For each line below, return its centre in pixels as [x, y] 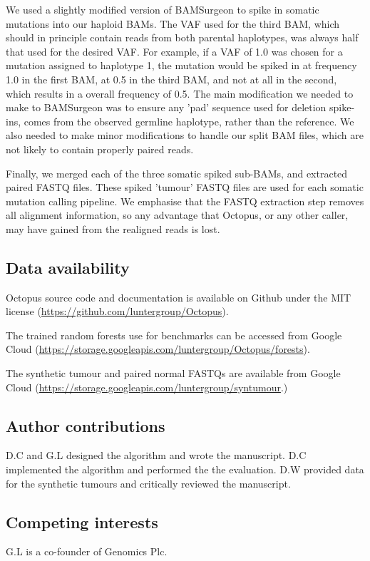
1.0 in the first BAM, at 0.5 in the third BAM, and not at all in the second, [171, 79]
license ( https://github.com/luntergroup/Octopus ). [117, 311]
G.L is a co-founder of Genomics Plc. [87, 551]
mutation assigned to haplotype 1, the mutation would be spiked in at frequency [181, 65]
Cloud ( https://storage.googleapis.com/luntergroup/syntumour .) [147, 387]
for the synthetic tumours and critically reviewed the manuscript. [148, 483]
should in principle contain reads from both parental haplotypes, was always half [182, 37]
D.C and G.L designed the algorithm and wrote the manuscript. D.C [156, 455]
